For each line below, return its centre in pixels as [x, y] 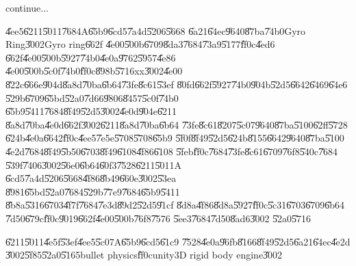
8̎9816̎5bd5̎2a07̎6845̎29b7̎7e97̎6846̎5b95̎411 [93, 191]
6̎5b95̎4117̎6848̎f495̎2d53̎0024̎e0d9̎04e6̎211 [91, 111]
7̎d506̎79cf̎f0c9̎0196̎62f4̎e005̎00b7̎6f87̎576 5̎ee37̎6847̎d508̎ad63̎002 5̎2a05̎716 [158, 218]
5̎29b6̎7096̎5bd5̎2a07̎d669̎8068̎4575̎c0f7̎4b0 [92, 97]
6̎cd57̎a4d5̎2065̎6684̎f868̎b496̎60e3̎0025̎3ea [91, 178]
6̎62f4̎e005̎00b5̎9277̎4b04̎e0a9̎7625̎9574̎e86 [91, 57]
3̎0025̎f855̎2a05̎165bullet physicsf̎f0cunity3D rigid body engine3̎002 [144, 255]
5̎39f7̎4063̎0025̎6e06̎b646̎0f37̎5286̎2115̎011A [94, 164]
